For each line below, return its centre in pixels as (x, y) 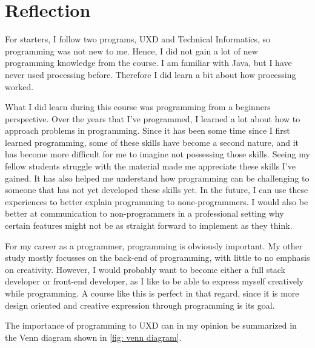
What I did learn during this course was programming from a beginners (138, 107)
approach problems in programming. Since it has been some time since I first (148, 130)
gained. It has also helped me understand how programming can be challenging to (157, 178)
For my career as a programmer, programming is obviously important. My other (154, 245)
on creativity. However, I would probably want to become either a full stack (145, 269)
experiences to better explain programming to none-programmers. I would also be (157, 201)
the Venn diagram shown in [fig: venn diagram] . (93, 337)
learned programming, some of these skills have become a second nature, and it (152, 142)
